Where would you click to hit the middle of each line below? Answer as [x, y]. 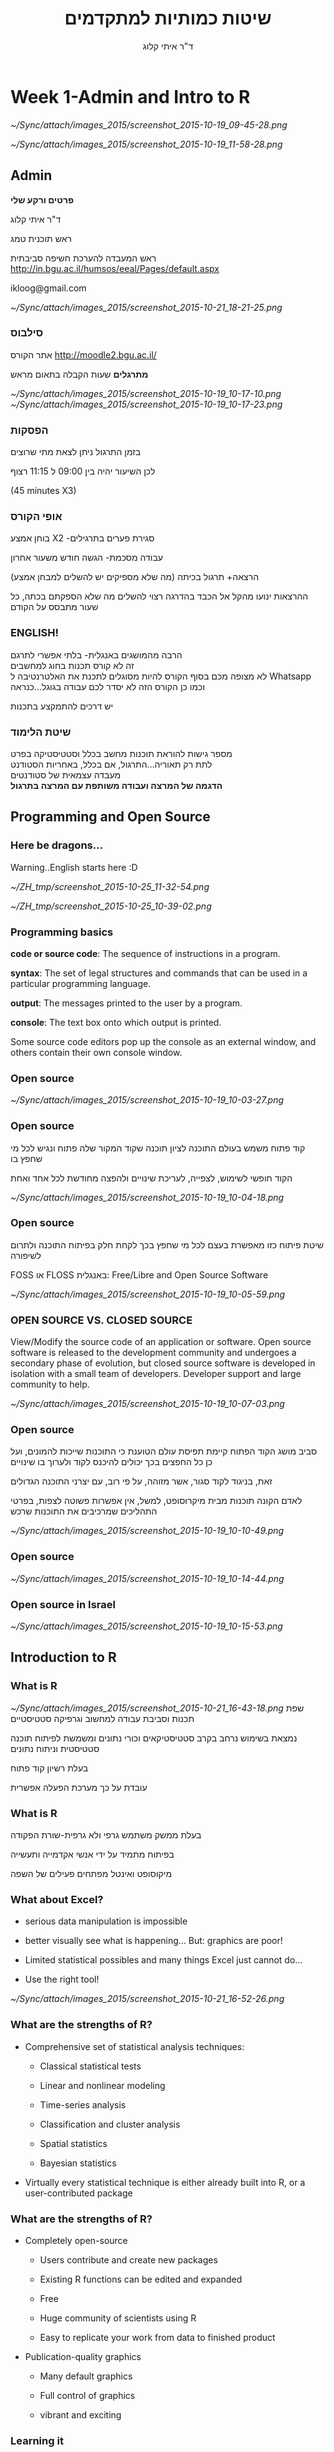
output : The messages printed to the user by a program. [126, 1003]
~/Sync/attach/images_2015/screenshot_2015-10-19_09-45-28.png [149, 124]
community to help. [50, 1384]
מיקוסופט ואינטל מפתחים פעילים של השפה [91, 1874]
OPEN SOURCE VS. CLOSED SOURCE [101, 1320]
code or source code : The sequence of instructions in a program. [145, 953]
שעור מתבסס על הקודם [54, 607]
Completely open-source [76, 2240]
